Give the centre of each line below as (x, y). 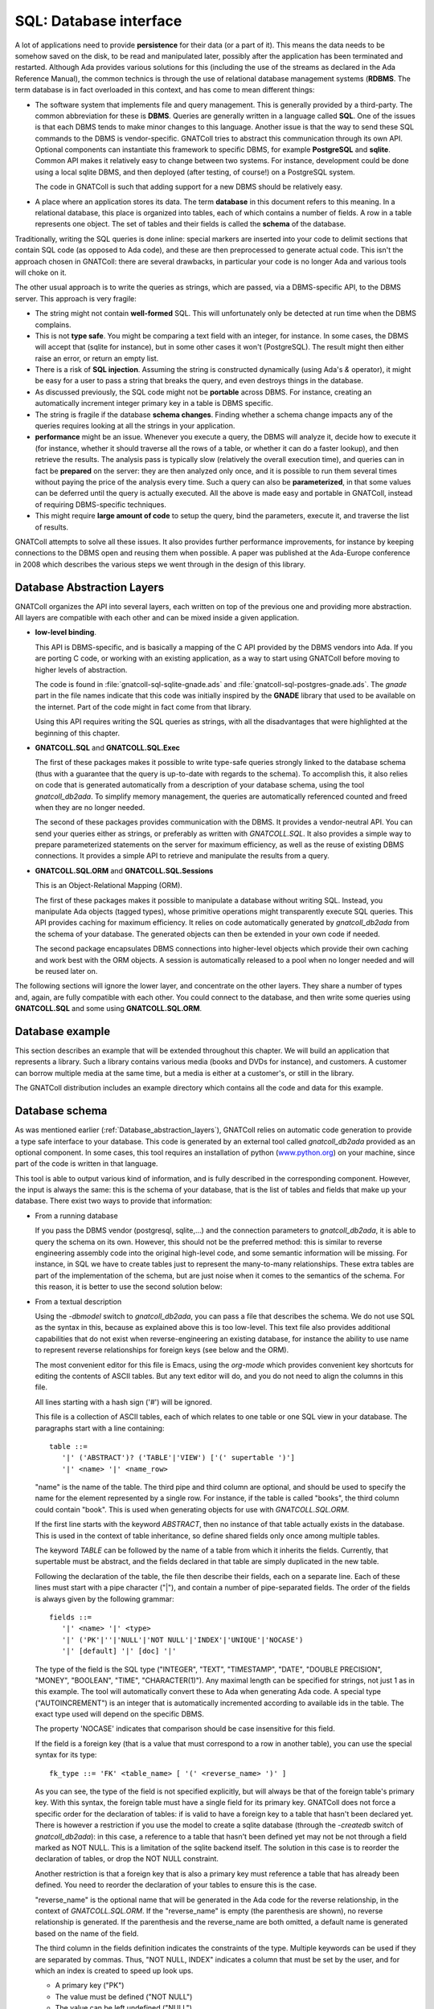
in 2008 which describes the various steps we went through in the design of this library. (160, 564)
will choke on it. (41, 272)
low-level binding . (66, 632)
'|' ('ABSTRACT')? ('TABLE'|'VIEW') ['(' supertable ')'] (178, 1458)
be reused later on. (66, 971)
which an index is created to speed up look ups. (114, 1970)
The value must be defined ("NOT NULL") (124, 1996)
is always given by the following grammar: (104, 1598)
